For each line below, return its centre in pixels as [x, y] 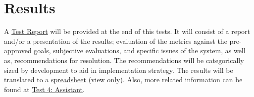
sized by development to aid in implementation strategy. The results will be [119, 70]
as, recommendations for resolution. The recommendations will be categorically [124, 60]
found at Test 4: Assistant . [44, 89]
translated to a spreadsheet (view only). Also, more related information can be [123, 80]
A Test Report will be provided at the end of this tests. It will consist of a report [127, 31]
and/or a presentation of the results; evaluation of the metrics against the [116, 41]
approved [18, 50]
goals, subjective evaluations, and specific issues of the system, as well [140, 50]
